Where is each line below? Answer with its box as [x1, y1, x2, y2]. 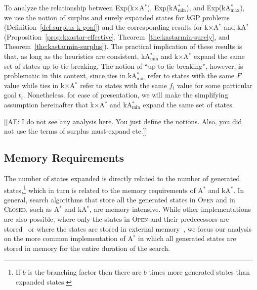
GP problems [190, 12, 230, 22]
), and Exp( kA [186, 2, 231, 12]
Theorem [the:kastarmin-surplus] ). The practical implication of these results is [4, 41, 242, 51]
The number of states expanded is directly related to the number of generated [4, 173, 240, 183]
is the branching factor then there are [28, 267, 142, 277]
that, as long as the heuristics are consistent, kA [4, 50, 150, 61]
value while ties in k [4, 80, 65, 90]
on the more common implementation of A [4, 233, 133, 243]
